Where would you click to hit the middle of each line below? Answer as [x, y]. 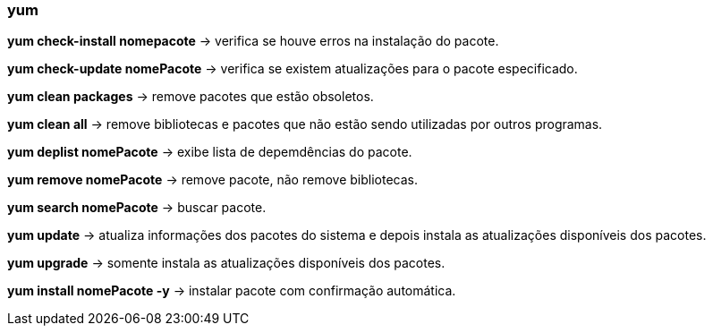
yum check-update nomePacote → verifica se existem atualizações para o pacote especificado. [293, 69]
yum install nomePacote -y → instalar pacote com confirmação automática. [232, 291]
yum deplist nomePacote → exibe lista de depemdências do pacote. [210, 152]
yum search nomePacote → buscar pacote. [137, 208]
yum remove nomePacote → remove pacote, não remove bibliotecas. [212, 180]
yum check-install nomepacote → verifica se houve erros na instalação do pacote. [253, 41]
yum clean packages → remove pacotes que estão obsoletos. [191, 97]
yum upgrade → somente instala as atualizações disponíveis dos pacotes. [226, 263]
